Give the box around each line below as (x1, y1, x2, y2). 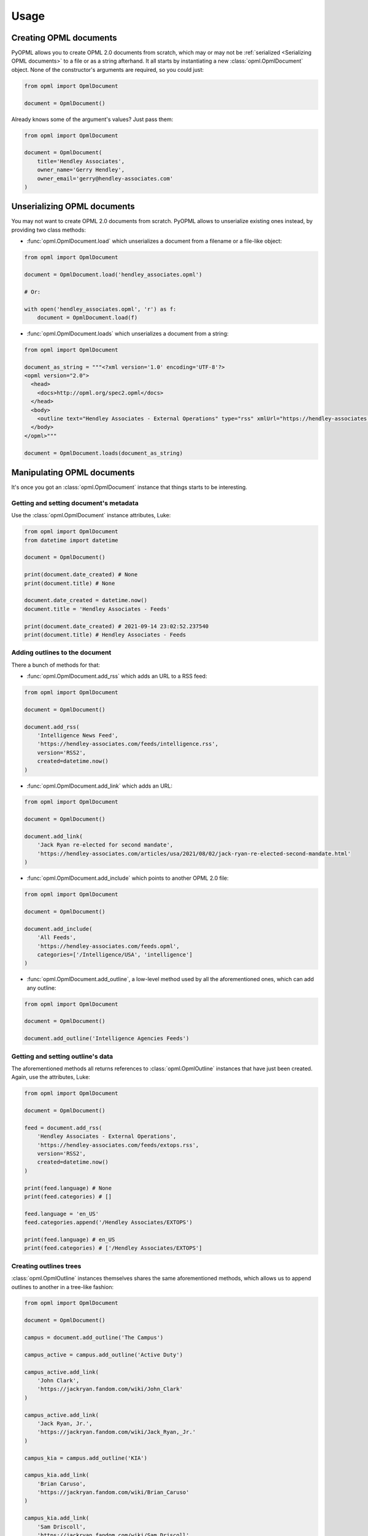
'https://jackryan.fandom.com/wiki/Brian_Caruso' (37, 1489, 190, 1496)
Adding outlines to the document (11, 648, 112, 657)
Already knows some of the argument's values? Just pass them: (11, 116, 174, 123)
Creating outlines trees (11, 1261, 82, 1270)
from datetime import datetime (24, 536, 119, 544)
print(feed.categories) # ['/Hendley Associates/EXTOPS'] (24, 1245, 202, 1252)
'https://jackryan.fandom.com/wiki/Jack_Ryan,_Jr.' (37, 1428, 196, 1436)
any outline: (26, 984, 56, 992)
